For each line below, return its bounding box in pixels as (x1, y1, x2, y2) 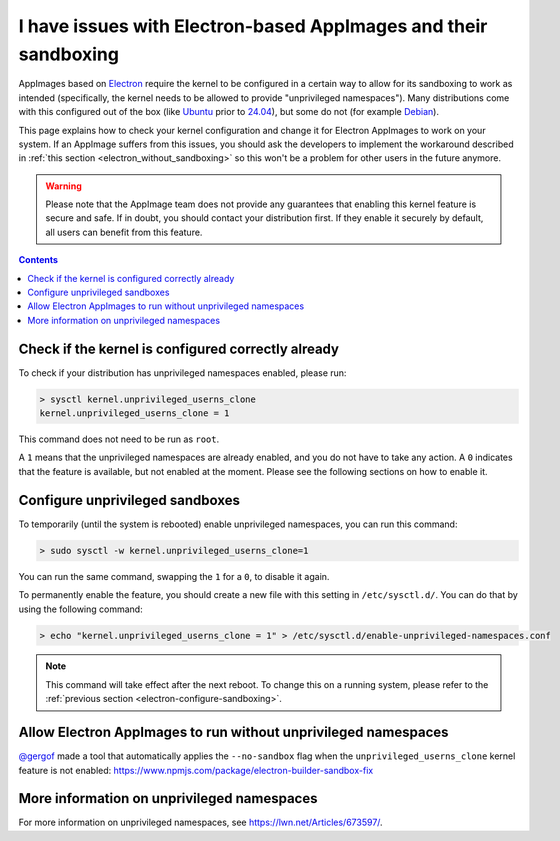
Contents (18, 254, 59, 266)
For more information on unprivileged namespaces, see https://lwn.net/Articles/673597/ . (18, 816, 384, 829)
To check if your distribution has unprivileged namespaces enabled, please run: (18, 366, 347, 379)
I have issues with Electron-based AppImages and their (18, 15, 488, 37)
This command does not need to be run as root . (18, 433, 220, 445)
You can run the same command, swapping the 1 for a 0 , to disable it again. (18, 570, 330, 582)
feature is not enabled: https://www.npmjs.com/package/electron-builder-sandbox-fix (18, 764, 374, 776)
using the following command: (18, 603, 144, 615)
